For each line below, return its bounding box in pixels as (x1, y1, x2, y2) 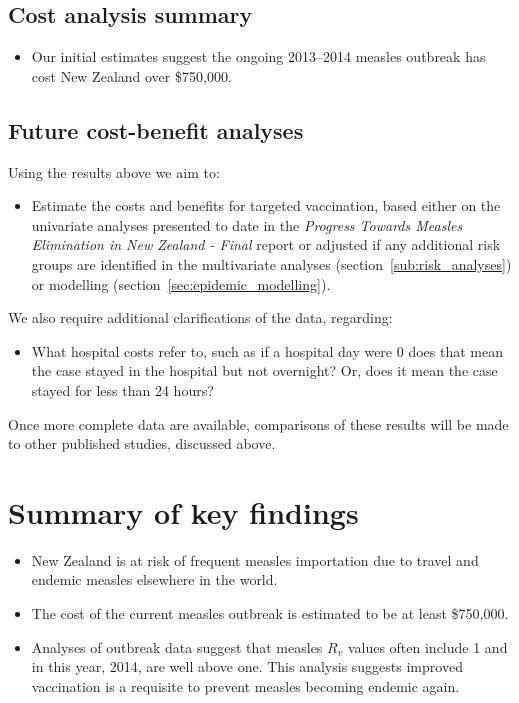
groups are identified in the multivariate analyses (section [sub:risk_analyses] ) (31, 253, 512, 274)
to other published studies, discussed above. (8, 433, 276, 454)
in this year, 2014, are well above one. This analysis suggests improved (31, 656, 463, 677)
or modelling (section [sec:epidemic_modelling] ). (31, 273, 331, 294)
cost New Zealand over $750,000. (31, 65, 232, 86)
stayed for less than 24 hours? (31, 379, 214, 400)
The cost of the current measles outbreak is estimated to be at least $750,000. (31, 603, 509, 624)
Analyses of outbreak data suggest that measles (31, 636, 323, 657)
